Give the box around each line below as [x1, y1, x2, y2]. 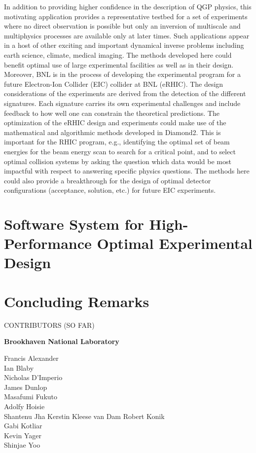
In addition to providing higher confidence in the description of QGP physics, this [4, 1, 252, 11]
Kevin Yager [4, 430, 41, 440]
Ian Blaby [4, 362, 34, 373]
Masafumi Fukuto [4, 391, 58, 402]
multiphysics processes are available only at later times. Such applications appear [4, 30, 250, 40]
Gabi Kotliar [4, 420, 42, 431]
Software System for [4, 214, 144, 234]
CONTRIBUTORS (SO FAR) [4, 319, 95, 330]
